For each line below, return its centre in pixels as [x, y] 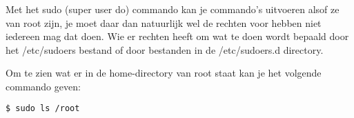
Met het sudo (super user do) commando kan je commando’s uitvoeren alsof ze [173, 9]
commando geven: [43, 86]
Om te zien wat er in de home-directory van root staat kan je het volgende [164, 73]
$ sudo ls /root [43, 108]
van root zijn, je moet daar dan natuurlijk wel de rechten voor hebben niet [164, 22]
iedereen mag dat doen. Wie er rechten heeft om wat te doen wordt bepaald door [177, 36]
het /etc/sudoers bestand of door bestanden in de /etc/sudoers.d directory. [165, 49]
